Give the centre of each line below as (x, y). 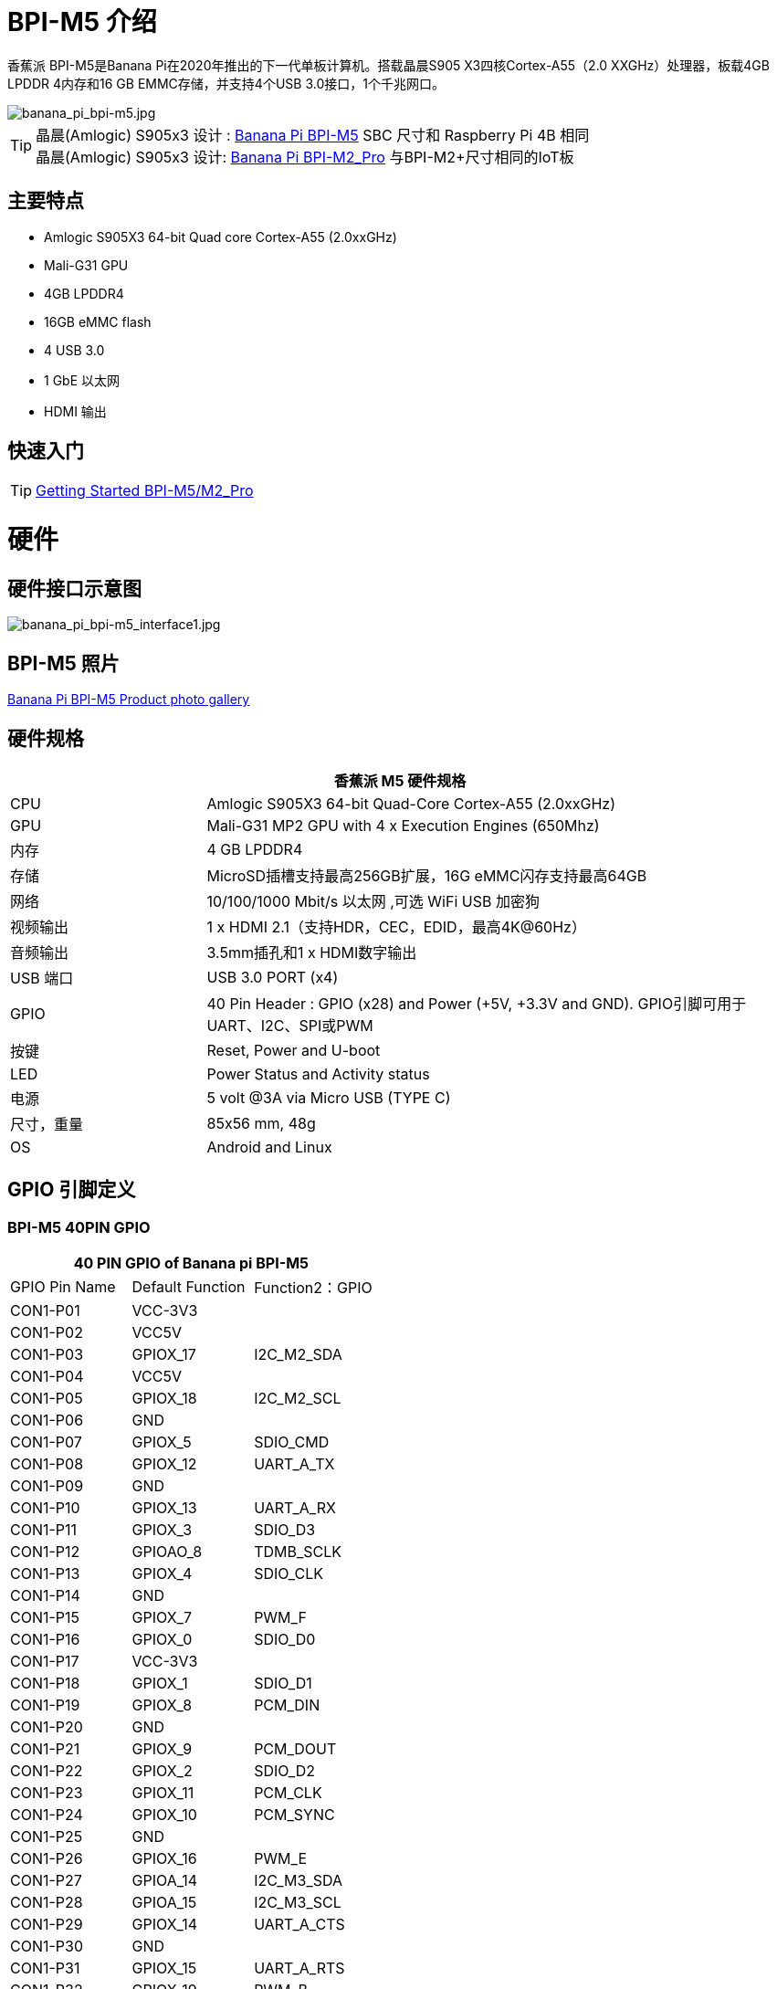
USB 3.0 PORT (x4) (273, 978)
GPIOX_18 (164, 1399)
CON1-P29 (47, 1925)
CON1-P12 (45, 1552)
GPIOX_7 (162, 1618)
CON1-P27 (46, 1881)
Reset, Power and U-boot (294, 1051)
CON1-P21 (45, 1749)
